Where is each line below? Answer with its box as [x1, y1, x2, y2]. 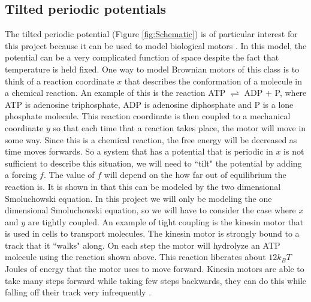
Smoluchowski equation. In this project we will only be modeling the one [5, 192, 272, 204]
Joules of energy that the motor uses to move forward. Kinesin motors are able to [5, 262, 304, 275]
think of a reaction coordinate [5, 74, 114, 87]
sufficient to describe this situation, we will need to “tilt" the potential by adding [5, 156, 302, 169]
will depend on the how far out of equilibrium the [104, 168, 286, 181]
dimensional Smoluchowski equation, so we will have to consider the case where [5, 204, 296, 216]
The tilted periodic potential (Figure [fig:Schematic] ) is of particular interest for [5, 28, 298, 40]
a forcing [5, 168, 37, 181]
